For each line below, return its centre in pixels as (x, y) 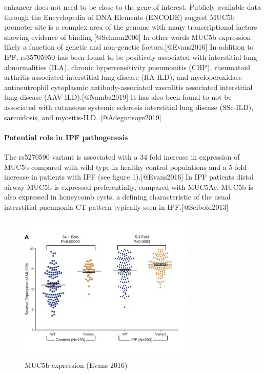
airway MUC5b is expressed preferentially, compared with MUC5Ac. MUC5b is (129, 186)
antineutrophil (26, 87)
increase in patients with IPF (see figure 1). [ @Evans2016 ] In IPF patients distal (129, 177)
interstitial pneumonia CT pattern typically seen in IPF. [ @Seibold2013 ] (116, 206)
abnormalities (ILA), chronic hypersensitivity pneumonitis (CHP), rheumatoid (127, 67)
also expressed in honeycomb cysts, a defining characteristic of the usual (117, 197)
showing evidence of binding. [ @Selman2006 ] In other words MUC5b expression (128, 37)
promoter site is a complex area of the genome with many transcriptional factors (131, 27)
